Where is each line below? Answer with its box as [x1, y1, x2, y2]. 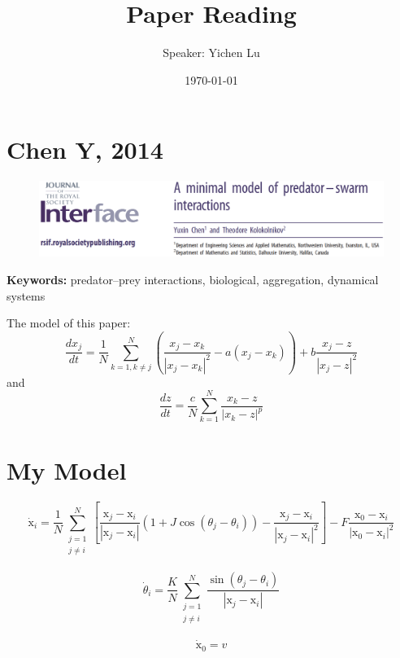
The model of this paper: [7, 314, 131, 331]
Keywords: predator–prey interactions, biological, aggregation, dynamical [7, 271, 379, 287]
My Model [7, 453, 127, 486]
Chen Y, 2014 [7, 133, 163, 166]
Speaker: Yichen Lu [163, 44, 260, 61]
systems [7, 287, 46, 304]
